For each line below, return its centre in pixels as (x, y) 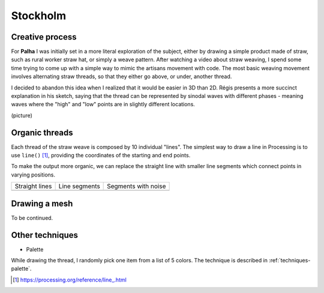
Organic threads (42, 132)
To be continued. (32, 218)
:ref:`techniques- (290, 261)
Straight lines (33, 186)
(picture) (22, 115)
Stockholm (38, 16)
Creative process (44, 37)
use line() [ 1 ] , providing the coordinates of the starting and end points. (101, 156)
